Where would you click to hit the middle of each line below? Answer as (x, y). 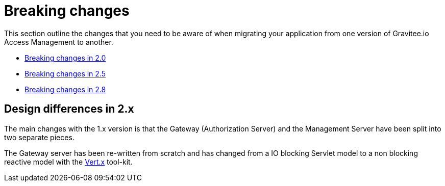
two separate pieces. (39, 137)
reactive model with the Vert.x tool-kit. (68, 162)
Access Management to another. (59, 42)
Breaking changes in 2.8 (65, 89)
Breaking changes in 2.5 (65, 73)
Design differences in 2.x (69, 109)
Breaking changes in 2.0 (65, 58)
